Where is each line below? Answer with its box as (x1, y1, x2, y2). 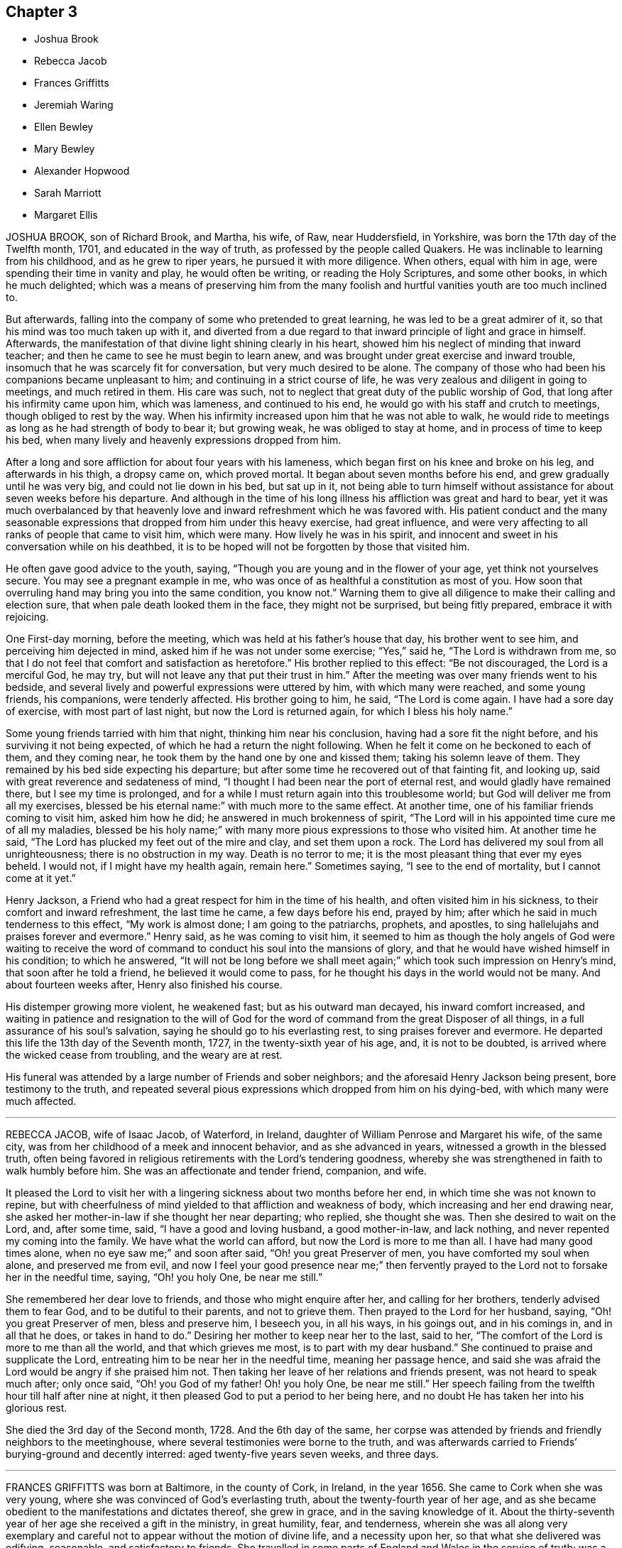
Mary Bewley (34, 143, 95, 156)
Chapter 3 (6, 3, 78, 21)
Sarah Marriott (34, 187, 102, 200)
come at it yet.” (6, 872, 76, 885)
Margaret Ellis (34, 209, 98, 222)
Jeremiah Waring (34, 99, 114, 111)
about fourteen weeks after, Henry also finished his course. (6, 979, 283, 991)
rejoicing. (6, 611, 49, 623)
